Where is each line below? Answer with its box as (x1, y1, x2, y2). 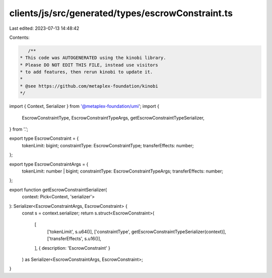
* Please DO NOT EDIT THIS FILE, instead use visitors (20, 62, 158, 68)
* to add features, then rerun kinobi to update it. (20, 69, 153, 75)
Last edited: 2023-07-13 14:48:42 (9, 25, 80, 31)
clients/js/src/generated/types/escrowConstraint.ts (9, 8, 233, 19)
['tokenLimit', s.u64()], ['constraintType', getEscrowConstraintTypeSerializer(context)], (47, 229, 226, 235)
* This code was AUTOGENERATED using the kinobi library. (20, 55, 166, 61)
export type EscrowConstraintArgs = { (9, 161, 89, 167)
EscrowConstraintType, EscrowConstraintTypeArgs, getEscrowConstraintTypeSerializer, (22, 115, 205, 121)
